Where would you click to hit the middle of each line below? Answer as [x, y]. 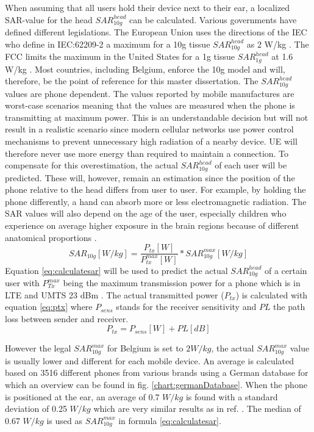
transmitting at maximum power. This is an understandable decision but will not [157, 117]
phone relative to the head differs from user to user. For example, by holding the [155, 189]
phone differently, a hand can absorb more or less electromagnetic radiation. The [156, 201]
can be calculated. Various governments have [213, 19]
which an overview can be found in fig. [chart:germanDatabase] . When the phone [156, 385]
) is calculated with [272, 294]
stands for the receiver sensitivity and [186, 307]
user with [22, 283]
